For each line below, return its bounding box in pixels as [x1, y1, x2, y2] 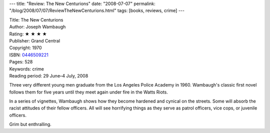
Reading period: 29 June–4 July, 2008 [9, 72, 88, 78]
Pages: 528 [9, 59, 33, 65]
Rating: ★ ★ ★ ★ [9, 30, 47, 37]
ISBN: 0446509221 [9, 51, 48, 57]
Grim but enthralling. [9, 121, 52, 127]
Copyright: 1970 [9, 45, 42, 51]
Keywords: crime [9, 65, 44, 72]
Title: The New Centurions [9, 16, 63, 22]
